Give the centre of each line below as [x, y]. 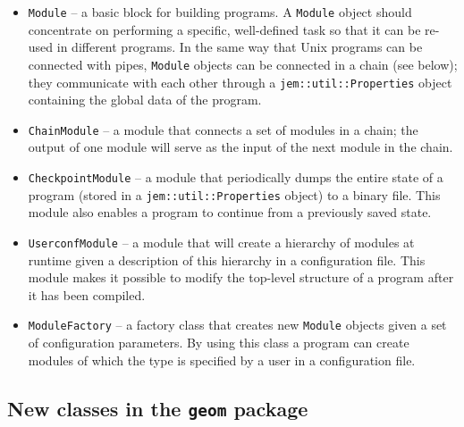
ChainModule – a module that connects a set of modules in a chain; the [223, 129]
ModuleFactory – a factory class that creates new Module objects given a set [237, 325]
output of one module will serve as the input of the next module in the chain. [240, 147]
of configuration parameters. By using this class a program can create [219, 342]
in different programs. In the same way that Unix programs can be [240, 47]
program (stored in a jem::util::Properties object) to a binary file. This [234, 194]
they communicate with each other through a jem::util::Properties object [240, 82]
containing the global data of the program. [145, 100]
